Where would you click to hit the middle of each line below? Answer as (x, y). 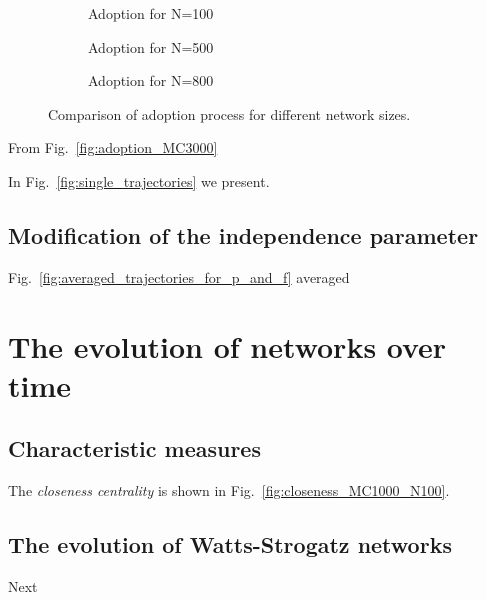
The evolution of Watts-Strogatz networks (230, 544)
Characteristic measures (134, 448)
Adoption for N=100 (151, 13)
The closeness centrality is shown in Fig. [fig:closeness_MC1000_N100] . (229, 490)
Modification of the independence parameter (243, 234)
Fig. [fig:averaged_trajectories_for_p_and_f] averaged (179, 276)
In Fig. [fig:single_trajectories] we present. (139, 180)
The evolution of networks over (227, 345)
